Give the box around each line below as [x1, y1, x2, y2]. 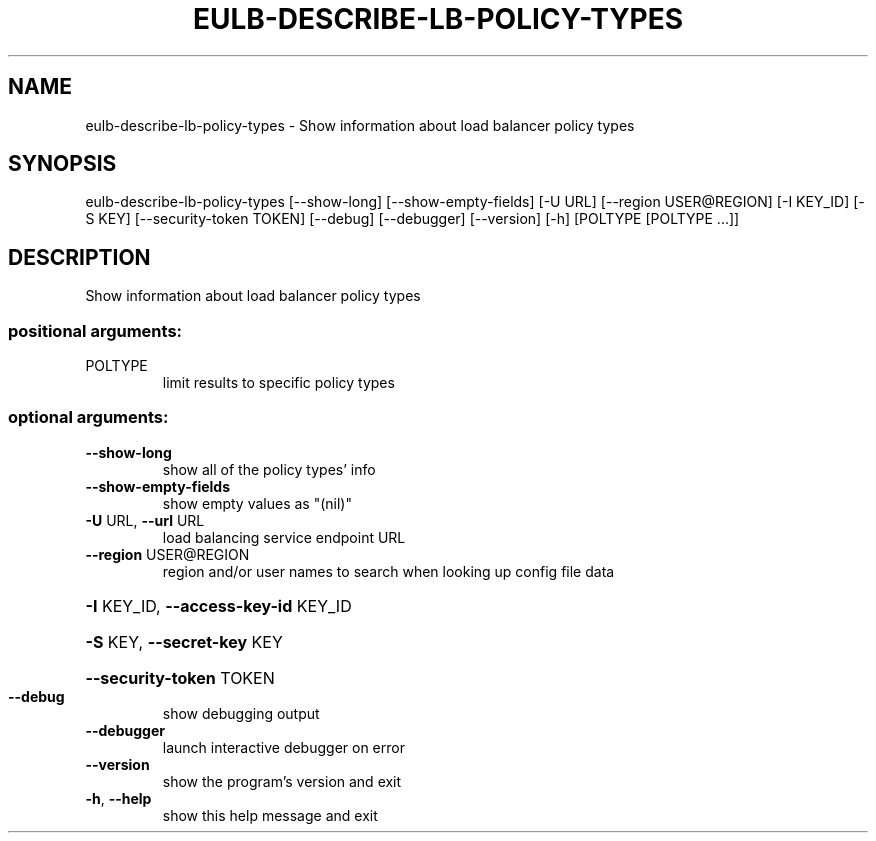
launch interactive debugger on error [162, 738, 405, 756]
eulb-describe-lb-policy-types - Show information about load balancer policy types [85, 116, 635, 134]
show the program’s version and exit [162, 772, 402, 790]
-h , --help [85, 789, 152, 807]
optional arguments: [8, 407, 169, 428]
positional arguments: [8, 320, 183, 341]
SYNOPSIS [8, 151, 117, 177]
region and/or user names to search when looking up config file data [162, 562, 615, 580]
